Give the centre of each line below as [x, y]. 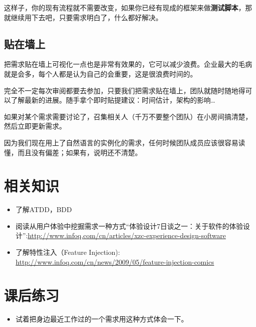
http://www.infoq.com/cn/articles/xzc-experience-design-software [127, 235]
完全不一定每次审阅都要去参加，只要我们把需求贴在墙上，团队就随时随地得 [125, 90]
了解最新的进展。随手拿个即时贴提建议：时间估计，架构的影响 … [113, 100]
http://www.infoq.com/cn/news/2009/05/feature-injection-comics [115, 261]
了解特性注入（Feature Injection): [68, 252]
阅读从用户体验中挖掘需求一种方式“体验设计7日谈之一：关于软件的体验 [129, 226]
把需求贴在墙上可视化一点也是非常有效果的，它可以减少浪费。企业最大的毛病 [128, 64]
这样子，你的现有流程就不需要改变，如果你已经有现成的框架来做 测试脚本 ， [125, 7]
